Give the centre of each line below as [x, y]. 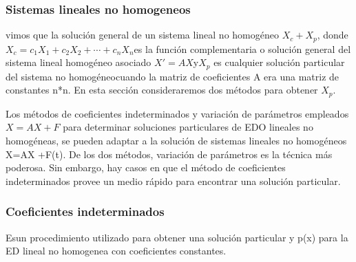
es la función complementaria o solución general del [242, 48]
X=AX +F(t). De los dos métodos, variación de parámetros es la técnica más [169, 154]
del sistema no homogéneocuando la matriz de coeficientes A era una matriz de [172, 76]
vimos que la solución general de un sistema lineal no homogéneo [142, 35]
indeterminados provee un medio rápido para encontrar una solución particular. [173, 181]
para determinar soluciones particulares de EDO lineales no [188, 127]
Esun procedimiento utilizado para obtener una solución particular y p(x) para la [177, 237]
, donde [333, 35]
